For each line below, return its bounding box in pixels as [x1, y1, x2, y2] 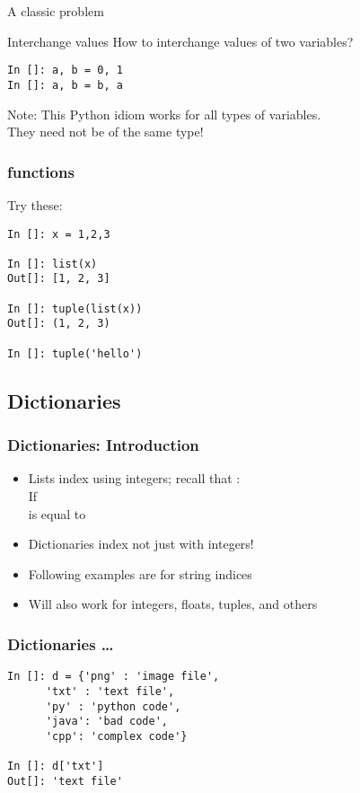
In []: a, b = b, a [7, 78, 123, 92]
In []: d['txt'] [7, 760, 104, 773]
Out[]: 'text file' [7, 774, 123, 788]
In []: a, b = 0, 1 [7, 64, 123, 77]
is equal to [28, 504, 86, 523]
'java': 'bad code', [45, 715, 168, 728]
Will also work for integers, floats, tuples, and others [28, 595, 318, 613]
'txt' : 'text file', [45, 684, 175, 698]
